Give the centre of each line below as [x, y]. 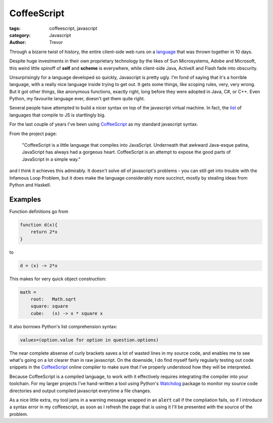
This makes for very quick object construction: [58, 279]
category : [20, 35]
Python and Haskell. [30, 185]
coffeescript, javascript [73, 28]
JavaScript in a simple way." [51, 159]
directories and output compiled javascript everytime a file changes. [80, 391]
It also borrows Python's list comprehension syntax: [63, 326]
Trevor [56, 43]
